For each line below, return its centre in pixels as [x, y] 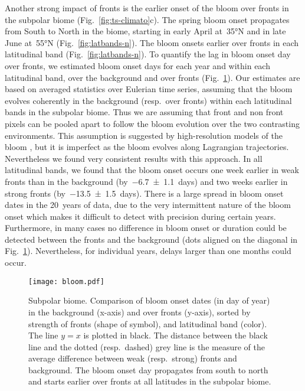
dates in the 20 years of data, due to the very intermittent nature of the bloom [148, 205]
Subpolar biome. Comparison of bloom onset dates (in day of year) [149, 300]
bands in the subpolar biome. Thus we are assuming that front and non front [144, 112]
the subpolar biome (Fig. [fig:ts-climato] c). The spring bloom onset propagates [147, 19]
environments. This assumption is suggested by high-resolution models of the [144, 135]
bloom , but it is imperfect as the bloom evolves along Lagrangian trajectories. [147, 147]
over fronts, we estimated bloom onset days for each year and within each [137, 65]
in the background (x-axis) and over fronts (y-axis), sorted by [140, 312]
